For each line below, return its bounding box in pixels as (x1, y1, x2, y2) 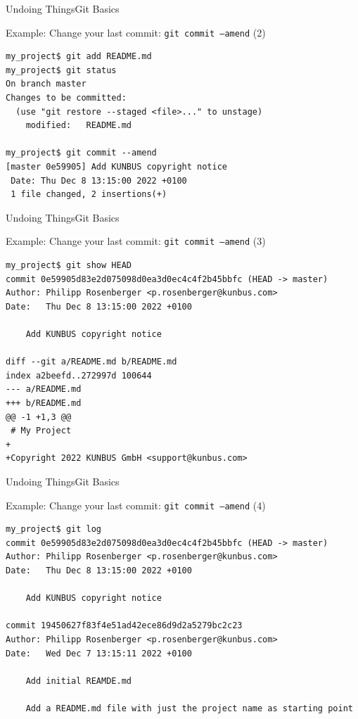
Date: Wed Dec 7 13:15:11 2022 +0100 (6, 648, 192, 658)
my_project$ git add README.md (6, 51, 152, 62)
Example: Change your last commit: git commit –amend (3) (6, 234, 266, 248)
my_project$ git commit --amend (6, 148, 157, 158)
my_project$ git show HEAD (6, 260, 132, 271)
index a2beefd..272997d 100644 (6, 370, 152, 381)
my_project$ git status (6, 65, 117, 75)
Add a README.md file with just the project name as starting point (25, 703, 353, 713)
